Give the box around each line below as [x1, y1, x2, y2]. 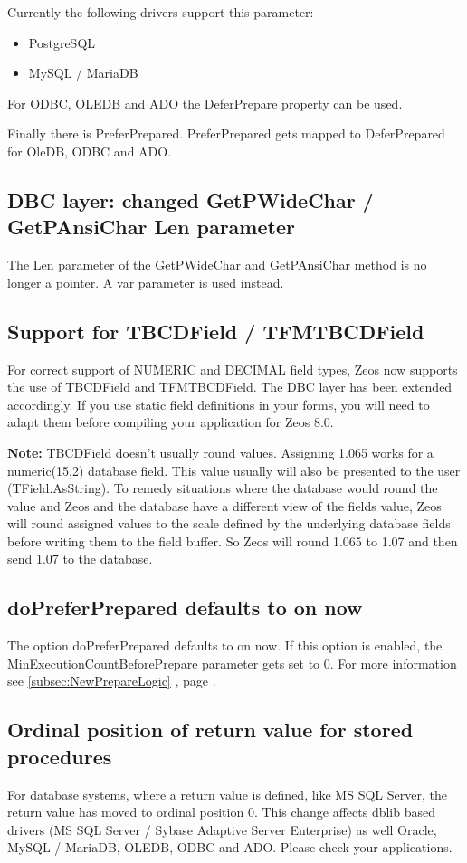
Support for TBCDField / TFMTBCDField [7, 317, 424, 345]
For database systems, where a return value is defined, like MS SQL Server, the [7, 784, 447, 803]
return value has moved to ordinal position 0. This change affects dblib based [7, 802, 436, 821]
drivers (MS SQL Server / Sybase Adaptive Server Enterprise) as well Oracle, [7, 820, 437, 839]
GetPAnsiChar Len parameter [7, 213, 295, 241]
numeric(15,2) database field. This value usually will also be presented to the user [7, 460, 461, 479]
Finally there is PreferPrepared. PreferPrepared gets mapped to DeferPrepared [7, 124, 445, 143]
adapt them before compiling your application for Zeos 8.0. [7, 413, 334, 431]
